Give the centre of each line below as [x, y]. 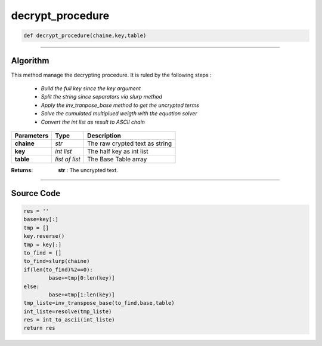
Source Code [36, 193]
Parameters [32, 136]
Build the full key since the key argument [91, 88]
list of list [68, 159]
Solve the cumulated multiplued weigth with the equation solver [119, 114]
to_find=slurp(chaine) [57, 261]
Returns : [22, 170]
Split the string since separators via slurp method [102, 97]
